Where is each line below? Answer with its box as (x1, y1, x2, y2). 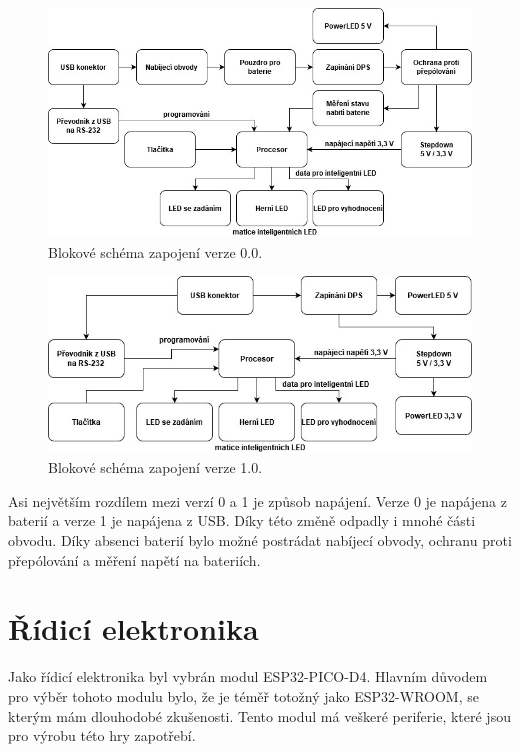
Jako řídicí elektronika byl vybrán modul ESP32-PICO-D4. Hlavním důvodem (8, 666, 488, 687)
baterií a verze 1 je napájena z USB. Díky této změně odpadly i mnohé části (8, 510, 476, 531)
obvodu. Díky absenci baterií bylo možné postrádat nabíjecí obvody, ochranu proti (8, 530, 512, 551)
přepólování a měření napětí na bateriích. (8, 549, 261, 570)
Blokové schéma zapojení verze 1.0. (48, 457, 263, 478)
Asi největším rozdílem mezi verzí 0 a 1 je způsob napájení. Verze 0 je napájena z (8, 490, 507, 511)
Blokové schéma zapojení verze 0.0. (48, 241, 263, 262)
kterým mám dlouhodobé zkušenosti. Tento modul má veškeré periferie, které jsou (8, 705, 511, 726)
